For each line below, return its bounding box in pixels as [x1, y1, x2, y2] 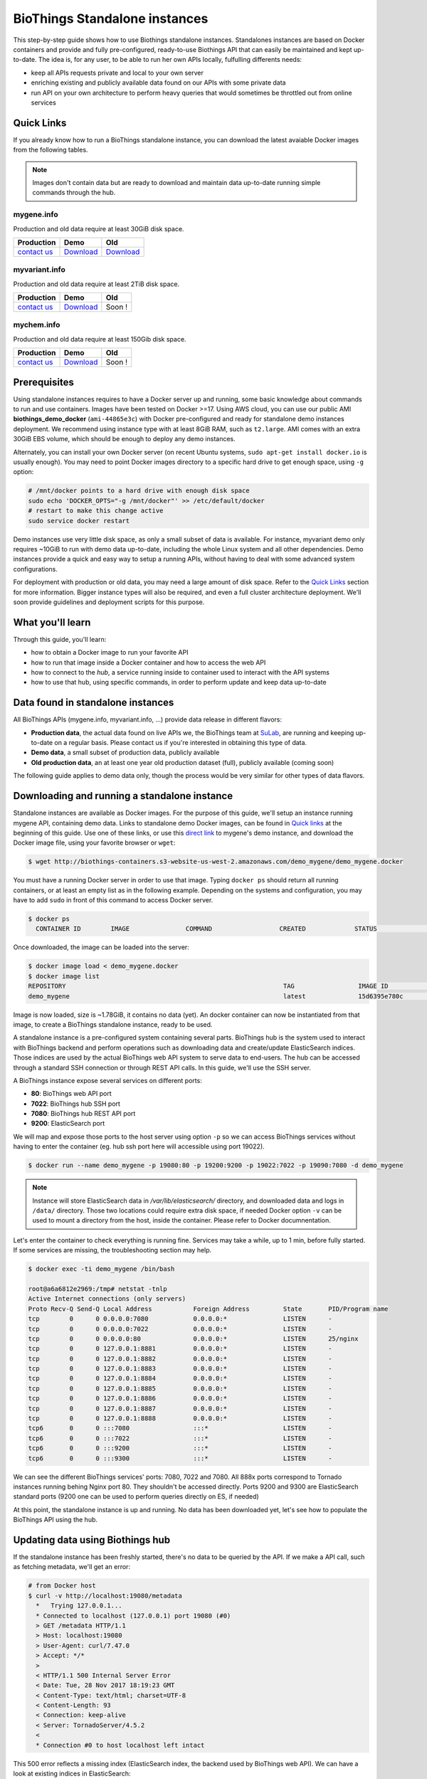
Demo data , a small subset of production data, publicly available [31, 748, 220, 757]
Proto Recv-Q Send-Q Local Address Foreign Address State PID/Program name [28, 1304, 389, 1313]
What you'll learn [13, 616, 91, 628]
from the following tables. [13, 146, 88, 154]
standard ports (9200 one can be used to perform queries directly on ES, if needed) [13, 1492, 259, 1501]
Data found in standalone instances [13, 697, 174, 709]
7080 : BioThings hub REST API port [31, 1109, 136, 1118]
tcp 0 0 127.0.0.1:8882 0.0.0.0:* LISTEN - [28, 1354, 332, 1363]
